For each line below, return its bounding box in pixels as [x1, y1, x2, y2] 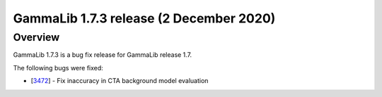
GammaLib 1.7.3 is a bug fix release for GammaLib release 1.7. [13, 51, 192, 59]
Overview [13, 31, 60, 44]
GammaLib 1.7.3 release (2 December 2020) [13, 11, 276, 26]
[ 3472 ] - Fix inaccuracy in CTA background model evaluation [30, 77, 209, 85]
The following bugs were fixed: [13, 63, 104, 72]
